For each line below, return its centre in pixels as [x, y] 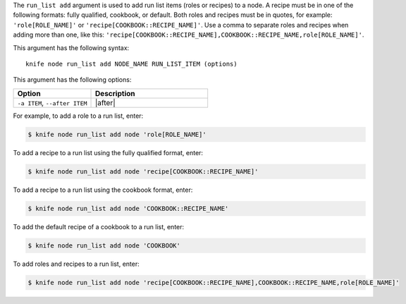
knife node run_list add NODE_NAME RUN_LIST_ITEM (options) [131, 64]
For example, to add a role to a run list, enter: [78, 116]
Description [115, 93]
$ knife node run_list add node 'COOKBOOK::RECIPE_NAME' [128, 208]
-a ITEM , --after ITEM [52, 102]
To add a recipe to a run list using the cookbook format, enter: [103, 190]
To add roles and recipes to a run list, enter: [76, 264]
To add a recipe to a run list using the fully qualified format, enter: [108, 152]
